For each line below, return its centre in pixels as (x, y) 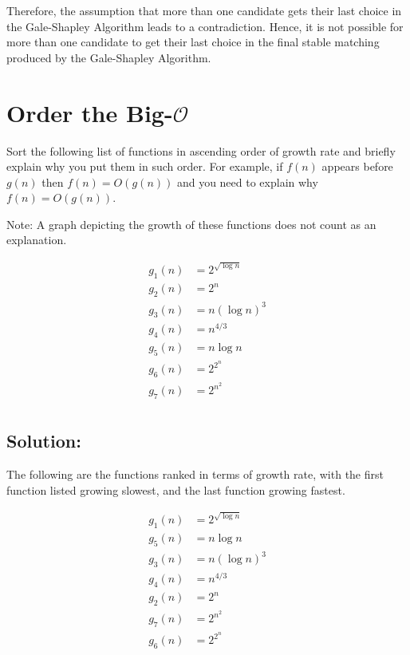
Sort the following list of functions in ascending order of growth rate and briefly (201, 150)
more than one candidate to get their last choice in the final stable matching (193, 42)
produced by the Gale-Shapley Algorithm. (109, 57)
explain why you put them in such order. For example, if (145, 166)
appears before (357, 166)
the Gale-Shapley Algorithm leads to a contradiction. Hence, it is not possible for (205, 26)
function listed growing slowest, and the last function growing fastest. (176, 489)
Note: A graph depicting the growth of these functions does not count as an (191, 224)
